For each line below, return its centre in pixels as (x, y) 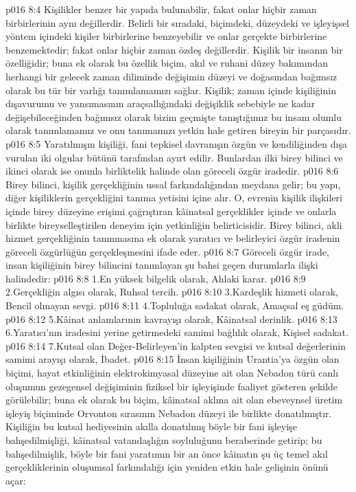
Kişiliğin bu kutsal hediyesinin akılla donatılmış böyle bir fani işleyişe (151, 426)
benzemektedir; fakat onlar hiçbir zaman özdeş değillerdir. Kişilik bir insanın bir (174, 49)
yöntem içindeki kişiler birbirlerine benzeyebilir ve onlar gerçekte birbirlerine (166, 36)
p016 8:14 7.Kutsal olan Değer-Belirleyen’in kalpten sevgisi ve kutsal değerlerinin (176, 345)
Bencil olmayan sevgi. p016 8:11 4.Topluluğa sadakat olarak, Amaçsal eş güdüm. (175, 305)
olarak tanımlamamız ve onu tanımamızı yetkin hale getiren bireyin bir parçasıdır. (178, 130)
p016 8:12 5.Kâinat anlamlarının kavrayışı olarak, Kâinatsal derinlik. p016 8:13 (171, 318)
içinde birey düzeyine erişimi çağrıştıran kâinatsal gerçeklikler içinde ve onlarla (171, 211)
